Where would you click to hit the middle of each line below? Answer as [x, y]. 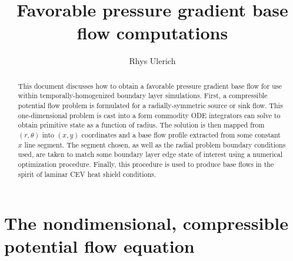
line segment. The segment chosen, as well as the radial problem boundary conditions [155, 144]
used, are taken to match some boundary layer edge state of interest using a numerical [150, 154]
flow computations [152, 33]
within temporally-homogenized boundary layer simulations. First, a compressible [143, 96]
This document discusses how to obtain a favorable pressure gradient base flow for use [150, 86]
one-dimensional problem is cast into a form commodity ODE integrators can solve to [149, 115]
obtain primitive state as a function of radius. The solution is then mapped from [141, 125]
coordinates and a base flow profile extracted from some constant [181, 134]
